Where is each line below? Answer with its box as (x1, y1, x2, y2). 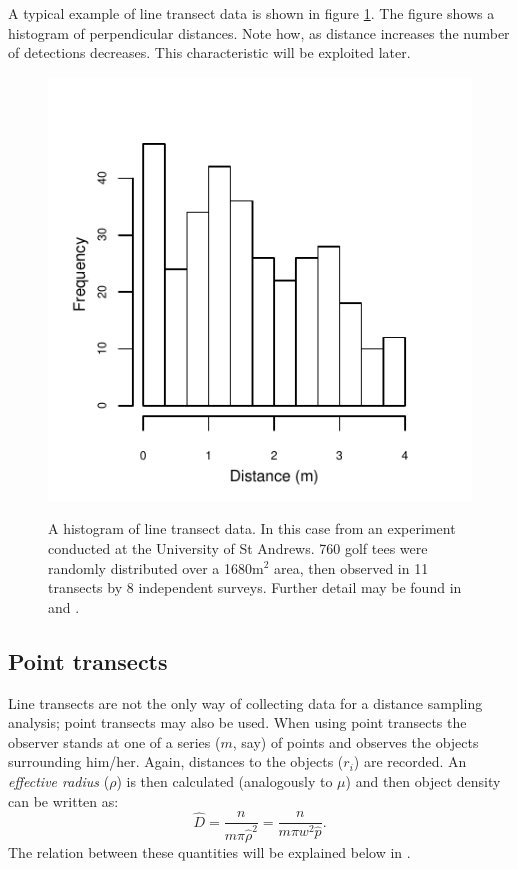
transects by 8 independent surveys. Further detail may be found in (48, 577, 462, 598)
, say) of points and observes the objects (232, 731, 479, 752)
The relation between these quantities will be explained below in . (8, 841, 411, 862)
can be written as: (8, 790, 119, 811)
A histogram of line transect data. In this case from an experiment (48, 518, 456, 539)
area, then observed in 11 (274, 557, 429, 578)
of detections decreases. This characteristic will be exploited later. (8, 42, 411, 63)
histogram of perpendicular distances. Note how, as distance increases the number (8, 22, 510, 43)
